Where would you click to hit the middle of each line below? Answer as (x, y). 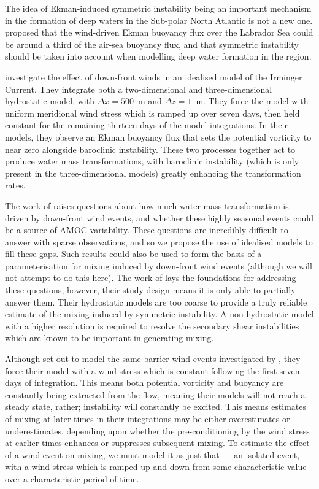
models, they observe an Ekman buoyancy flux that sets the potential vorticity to (158, 137)
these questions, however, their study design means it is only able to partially (150, 290)
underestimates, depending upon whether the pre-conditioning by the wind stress (157, 430)
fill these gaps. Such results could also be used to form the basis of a (133, 254)
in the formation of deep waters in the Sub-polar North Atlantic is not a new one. (159, 20)
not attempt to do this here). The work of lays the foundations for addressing (151, 278)
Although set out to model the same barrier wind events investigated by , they (153, 359)
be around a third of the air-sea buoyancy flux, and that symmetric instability (152, 44)
